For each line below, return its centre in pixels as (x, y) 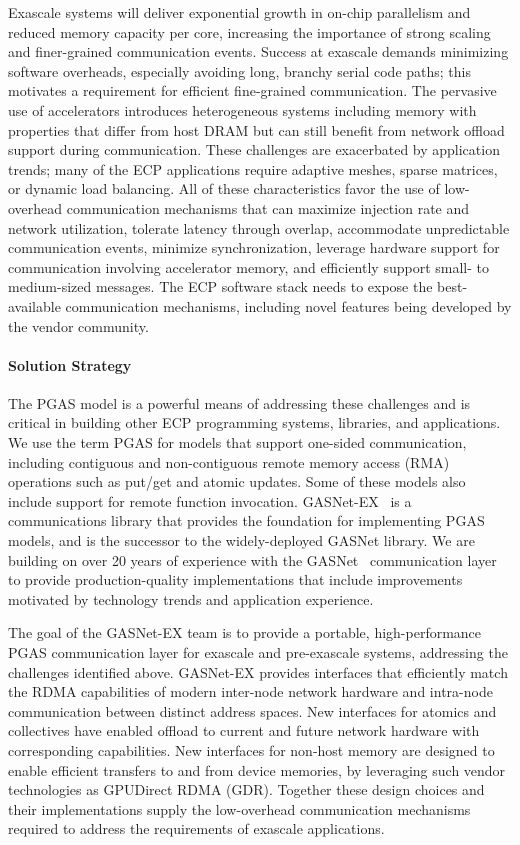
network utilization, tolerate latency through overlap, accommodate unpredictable (259, 227)
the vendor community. (78, 325)
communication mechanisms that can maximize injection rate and (268, 207)
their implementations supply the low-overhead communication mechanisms (239, 808)
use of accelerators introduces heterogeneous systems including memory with (242, 109)
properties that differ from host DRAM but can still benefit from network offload (256, 129)
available (34, 305)
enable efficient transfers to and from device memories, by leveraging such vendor (257, 769)
